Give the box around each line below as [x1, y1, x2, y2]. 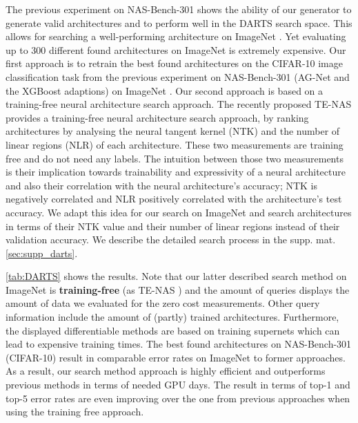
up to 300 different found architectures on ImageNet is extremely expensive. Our [6, 42, 346, 57]
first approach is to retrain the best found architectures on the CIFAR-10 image [6, 56, 343, 70]
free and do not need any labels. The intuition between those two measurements [6, 151, 344, 165]
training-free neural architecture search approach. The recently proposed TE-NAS [6, 97, 352, 111]
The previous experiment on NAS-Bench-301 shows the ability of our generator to [6, 2, 352, 16]
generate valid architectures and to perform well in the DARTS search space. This [6, 15, 352, 30]
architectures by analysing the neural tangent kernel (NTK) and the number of [6, 124, 340, 138]
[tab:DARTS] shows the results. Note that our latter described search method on [6, 269, 347, 283]
